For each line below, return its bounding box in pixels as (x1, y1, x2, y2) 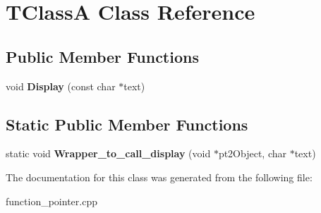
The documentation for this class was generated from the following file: (6, 169, 313, 184)
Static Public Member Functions (6, 113, 248, 135)
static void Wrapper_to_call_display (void (6, 146, 211, 161)
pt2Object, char (218, 146, 287, 161)
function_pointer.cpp (6, 193, 97, 208)
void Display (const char (6, 78, 116, 93)
